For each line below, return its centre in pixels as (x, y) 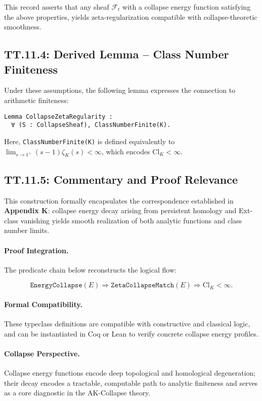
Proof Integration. (36, 250)
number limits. (27, 230)
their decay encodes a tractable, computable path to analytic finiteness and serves (131, 382)
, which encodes (126, 151)
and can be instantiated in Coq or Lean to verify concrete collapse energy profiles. (131, 333)
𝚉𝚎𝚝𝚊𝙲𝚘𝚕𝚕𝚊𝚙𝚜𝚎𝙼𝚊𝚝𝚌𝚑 (143, 286)
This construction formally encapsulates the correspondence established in (119, 200)
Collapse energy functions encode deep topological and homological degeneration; (130, 373)
